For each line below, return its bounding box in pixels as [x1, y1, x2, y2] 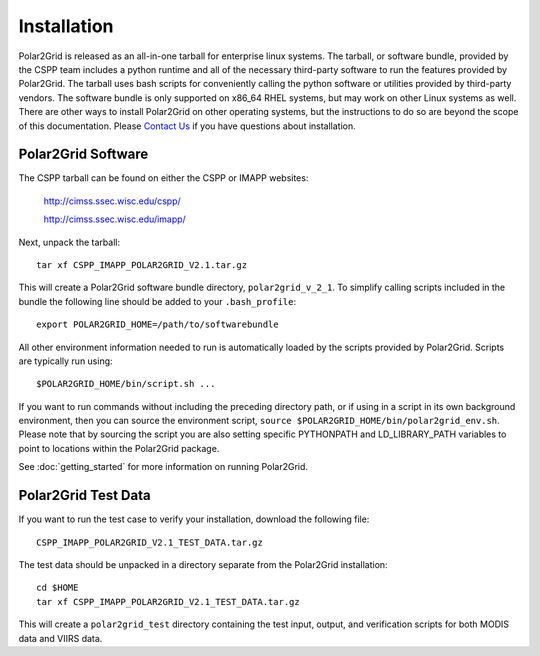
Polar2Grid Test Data [18, 487, 151, 504]
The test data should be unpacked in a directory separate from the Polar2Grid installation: [18, 558, 389, 570]
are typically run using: [18, 355, 114, 367]
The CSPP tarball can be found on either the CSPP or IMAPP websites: [18, 172, 309, 184]
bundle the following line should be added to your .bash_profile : [18, 295, 297, 307]
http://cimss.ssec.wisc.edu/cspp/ [43, 195, 182, 207]
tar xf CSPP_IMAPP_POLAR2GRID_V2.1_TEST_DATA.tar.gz [36, 596, 300, 607]
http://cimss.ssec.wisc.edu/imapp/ [43, 213, 187, 225]
